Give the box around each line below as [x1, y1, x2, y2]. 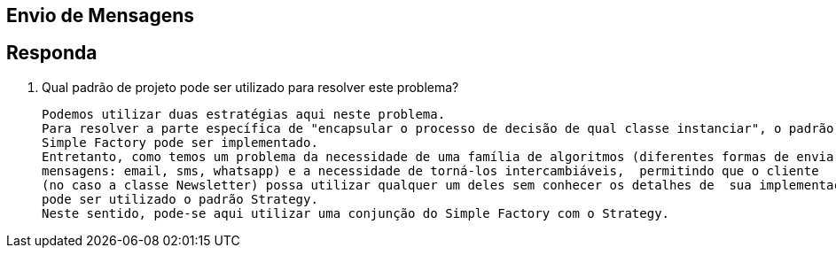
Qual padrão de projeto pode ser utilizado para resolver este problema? [42, 79, 459, 95]
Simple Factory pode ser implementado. [42, 135, 318, 150]
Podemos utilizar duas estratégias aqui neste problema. [42, 106, 446, 121]
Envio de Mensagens [6, 4, 195, 27]
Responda [6, 42, 98, 65]
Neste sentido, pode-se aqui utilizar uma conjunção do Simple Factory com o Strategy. [42, 205, 670, 220]
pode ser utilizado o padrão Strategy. [42, 191, 318, 206]
